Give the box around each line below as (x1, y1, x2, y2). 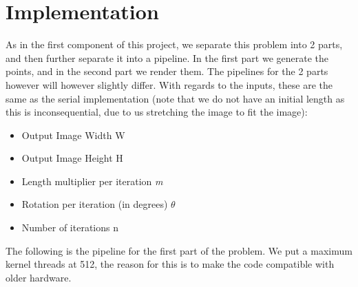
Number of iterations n (21, 220, 118, 235)
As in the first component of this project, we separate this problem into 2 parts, (6, 37, 343, 52)
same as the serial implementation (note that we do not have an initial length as (6, 91, 345, 105)
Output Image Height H (21, 151, 123, 165)
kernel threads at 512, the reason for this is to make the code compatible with (6, 257, 335, 271)
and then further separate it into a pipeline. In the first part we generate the (6, 50, 329, 65)
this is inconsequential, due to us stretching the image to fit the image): (6, 105, 308, 119)
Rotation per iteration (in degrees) (21, 197, 168, 211)
